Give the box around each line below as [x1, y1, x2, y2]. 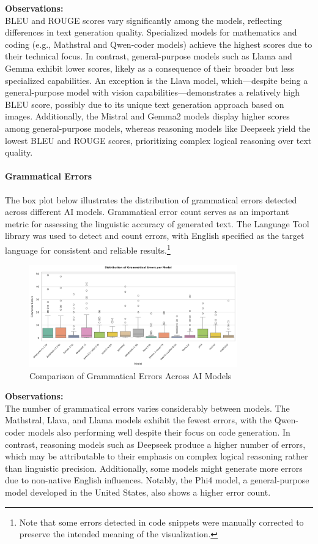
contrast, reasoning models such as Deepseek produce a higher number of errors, [5, 437, 306, 450]
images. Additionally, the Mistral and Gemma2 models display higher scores [5, 110, 290, 123]
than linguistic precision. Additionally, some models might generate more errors [5, 461, 303, 474]
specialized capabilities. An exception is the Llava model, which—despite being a [5, 74, 308, 86]
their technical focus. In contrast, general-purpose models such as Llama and [5, 50, 292, 62]
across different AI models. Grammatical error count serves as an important [5, 205, 289, 218]
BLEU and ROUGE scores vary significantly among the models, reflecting [5, 13, 282, 26]
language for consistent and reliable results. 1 [5, 241, 171, 256]
